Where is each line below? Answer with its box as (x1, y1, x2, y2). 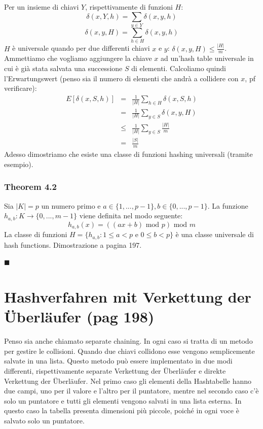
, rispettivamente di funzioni (85, 2, 173, 12)
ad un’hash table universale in (161, 53, 254, 63)
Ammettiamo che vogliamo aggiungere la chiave (4, 53, 152, 63)
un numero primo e (41, 200, 101, 211)
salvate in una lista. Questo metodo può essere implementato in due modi (4, 355, 233, 366)
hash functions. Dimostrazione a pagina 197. (4, 239, 142, 250)
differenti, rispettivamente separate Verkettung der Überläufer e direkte (4, 365, 226, 376)
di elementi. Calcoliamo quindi (131, 62, 226, 73)
